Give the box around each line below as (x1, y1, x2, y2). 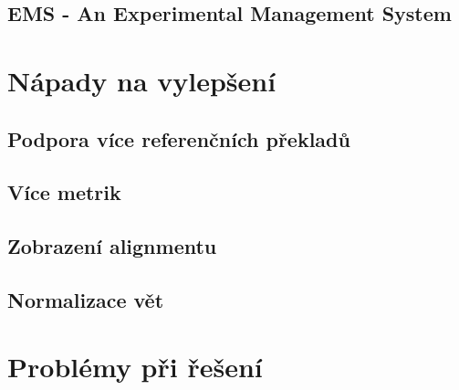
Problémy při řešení (7, 348, 263, 385)
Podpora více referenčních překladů (7, 124, 350, 153)
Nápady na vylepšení (7, 61, 276, 99)
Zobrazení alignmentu (7, 232, 217, 260)
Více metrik (7, 178, 121, 206)
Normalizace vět (7, 285, 164, 313)
